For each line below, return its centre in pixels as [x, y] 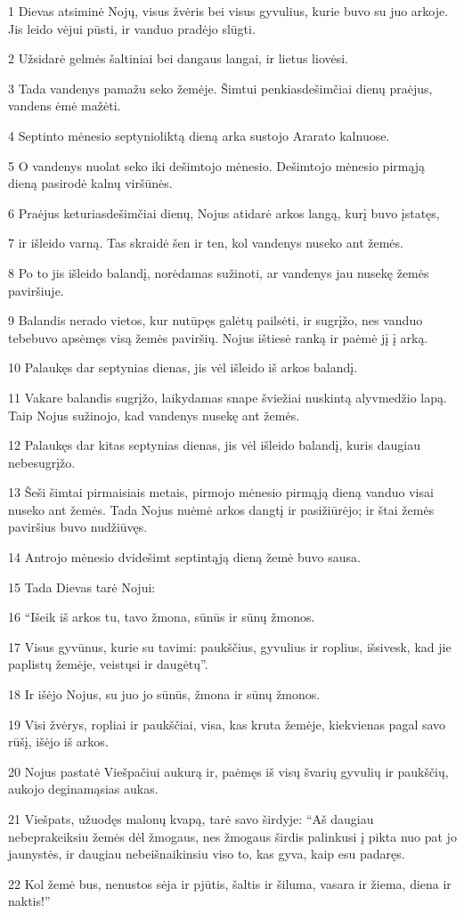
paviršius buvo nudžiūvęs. [78, 527]
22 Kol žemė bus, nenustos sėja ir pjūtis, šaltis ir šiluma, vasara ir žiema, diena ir [230, 883]
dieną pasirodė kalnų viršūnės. [90, 183]
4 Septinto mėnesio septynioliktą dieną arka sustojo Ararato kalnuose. [199, 135]
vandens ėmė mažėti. [65, 106]
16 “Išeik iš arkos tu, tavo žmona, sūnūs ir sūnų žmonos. [162, 617]
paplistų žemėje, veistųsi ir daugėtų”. [108, 664]
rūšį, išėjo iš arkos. [58, 742]
